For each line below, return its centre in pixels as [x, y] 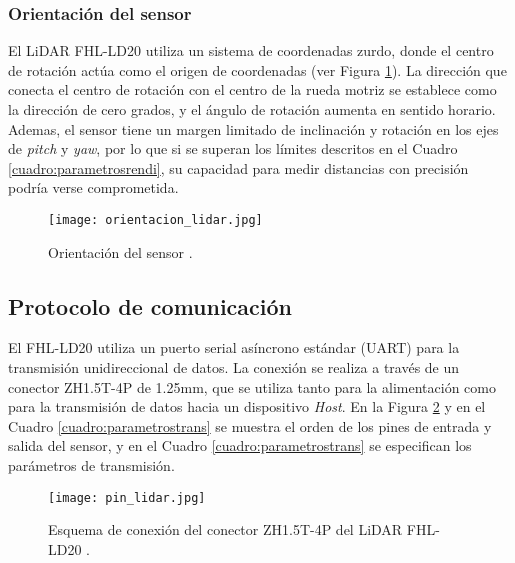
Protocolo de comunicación [150, 305]
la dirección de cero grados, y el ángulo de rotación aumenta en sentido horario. [252, 109]
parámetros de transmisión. [91, 464]
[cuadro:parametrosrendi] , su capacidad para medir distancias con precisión [238, 167]
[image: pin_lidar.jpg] [127, 497]
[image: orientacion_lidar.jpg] [155, 219]
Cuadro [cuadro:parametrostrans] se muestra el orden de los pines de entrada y [250, 425]
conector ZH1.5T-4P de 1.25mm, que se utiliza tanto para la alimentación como [252, 386]
